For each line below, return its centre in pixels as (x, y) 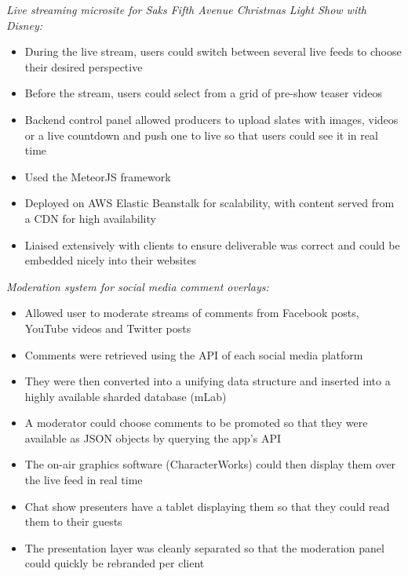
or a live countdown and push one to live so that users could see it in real (201, 135)
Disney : (25, 25)
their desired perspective (84, 66)
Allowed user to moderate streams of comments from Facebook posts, (192, 313)
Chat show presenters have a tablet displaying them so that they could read (207, 506)
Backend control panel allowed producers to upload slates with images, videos (211, 119)
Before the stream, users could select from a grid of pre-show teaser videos (203, 93)
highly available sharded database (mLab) (126, 396)
